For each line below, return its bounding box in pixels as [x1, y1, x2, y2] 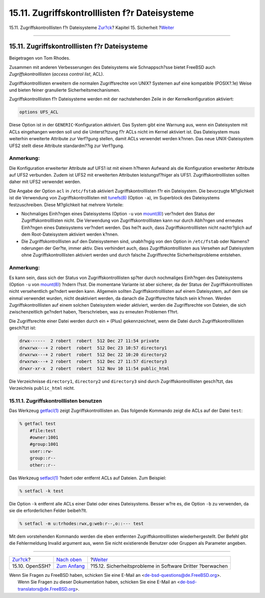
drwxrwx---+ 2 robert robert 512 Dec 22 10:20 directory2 [19, 352, 167, 358]
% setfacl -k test [19, 488, 64, 494]
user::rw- [29, 448, 53, 454]
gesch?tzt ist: [9, 325, 36, 331]
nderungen [21, 245, 44, 251]
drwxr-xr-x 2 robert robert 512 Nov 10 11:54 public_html [19, 366, 170, 371]
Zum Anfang [56, 563, 85, 569]
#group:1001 [29, 441, 59, 447]
